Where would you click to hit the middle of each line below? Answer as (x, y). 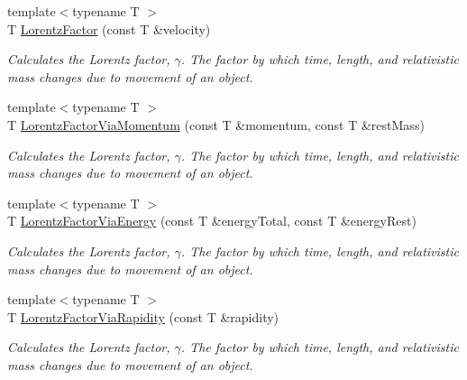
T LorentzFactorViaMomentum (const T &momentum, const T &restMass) (216, 124)
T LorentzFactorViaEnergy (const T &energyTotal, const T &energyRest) (212, 221)
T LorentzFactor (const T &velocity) (109, 28)
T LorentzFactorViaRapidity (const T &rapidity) (143, 316)
